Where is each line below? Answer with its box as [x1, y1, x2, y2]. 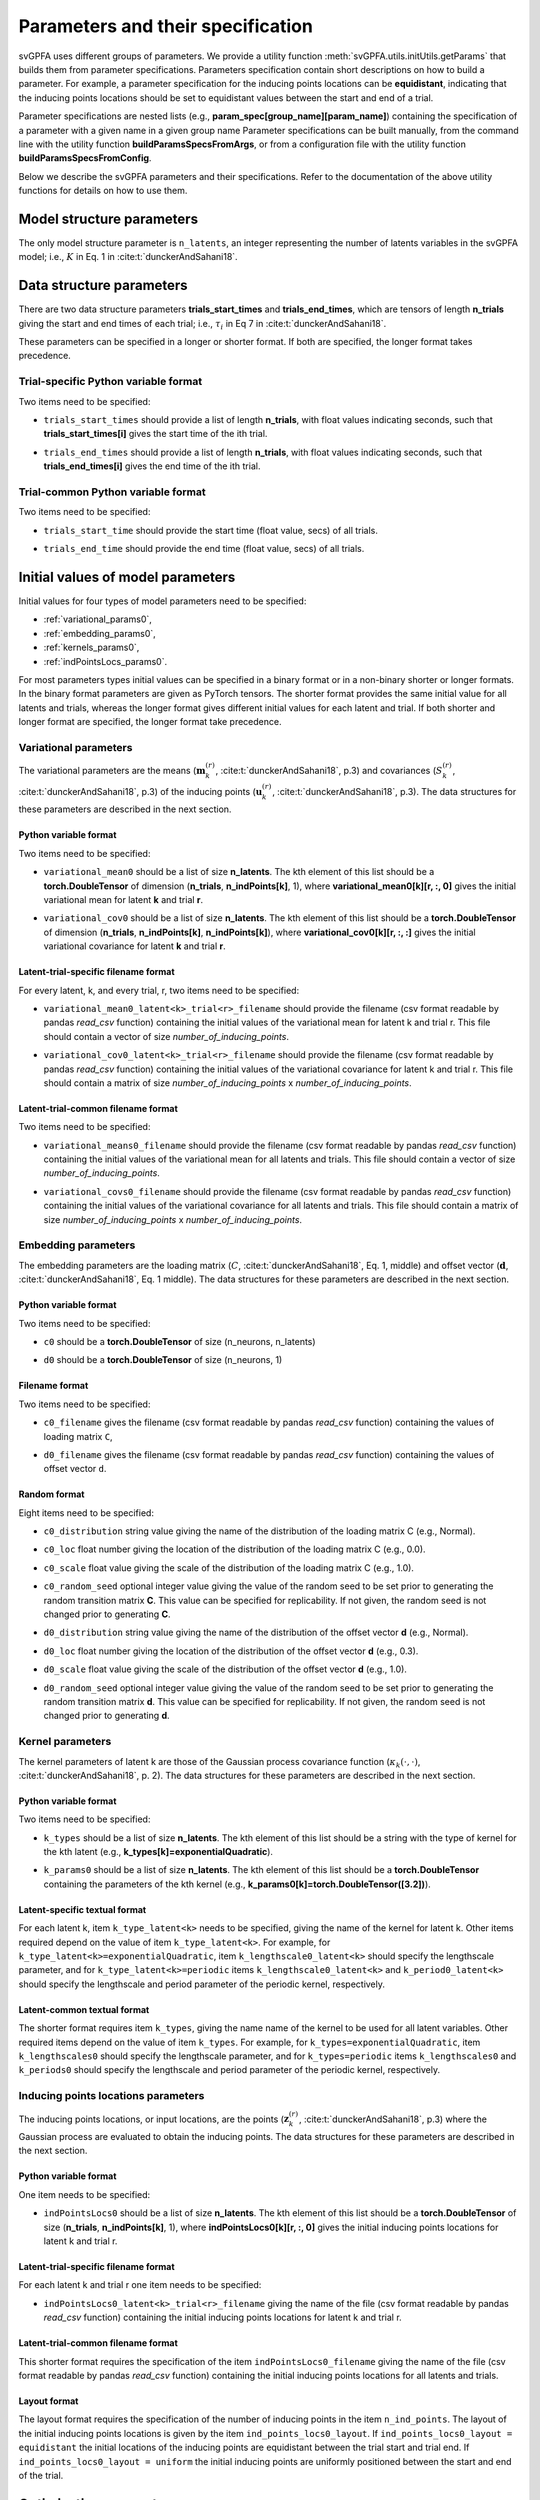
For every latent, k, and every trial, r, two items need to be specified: [18, 984, 300, 996]
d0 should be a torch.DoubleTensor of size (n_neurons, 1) [43, 1354, 283, 1366]
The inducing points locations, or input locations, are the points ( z [18, 2113, 290, 2125]
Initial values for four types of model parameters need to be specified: [18, 595, 307, 607]
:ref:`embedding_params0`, [43, 627, 157, 639]
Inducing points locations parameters [18, 2089, 205, 2103]
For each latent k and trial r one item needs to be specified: [18, 2279, 262, 2291]
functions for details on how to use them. [18, 185, 188, 197]
